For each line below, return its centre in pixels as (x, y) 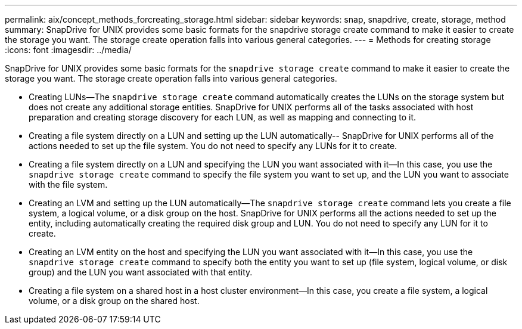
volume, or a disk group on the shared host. (114, 301)
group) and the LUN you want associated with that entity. (141, 272)
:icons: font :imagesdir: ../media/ (68, 50)
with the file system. (68, 184)
